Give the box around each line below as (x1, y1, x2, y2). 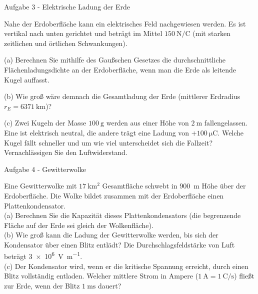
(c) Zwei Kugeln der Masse (4, 117, 86, 128)
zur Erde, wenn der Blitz (4, 280, 80, 290)
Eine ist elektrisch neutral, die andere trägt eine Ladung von (4, 127, 189, 137)
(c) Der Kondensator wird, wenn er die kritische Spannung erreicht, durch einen (4, 260, 248, 271)
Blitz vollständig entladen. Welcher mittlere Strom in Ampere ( (4, 270, 198, 281)
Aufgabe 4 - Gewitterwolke (4, 163, 86, 174)
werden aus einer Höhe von (106, 117, 189, 128)
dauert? (98, 280, 121, 290)
